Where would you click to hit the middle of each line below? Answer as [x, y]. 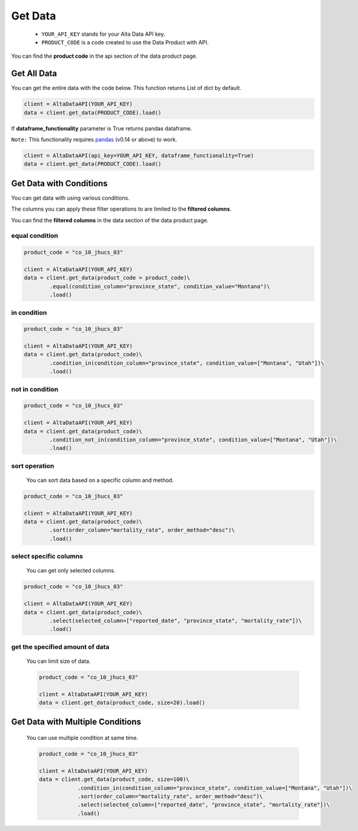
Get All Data [34, 74]
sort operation [33, 466]
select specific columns [47, 557]
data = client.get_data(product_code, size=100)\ [114, 779]
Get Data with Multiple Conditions [76, 722]
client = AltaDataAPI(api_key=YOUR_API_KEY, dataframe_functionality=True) [139, 155]
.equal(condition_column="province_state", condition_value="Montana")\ [160, 286]
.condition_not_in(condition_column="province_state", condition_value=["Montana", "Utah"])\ [193, 439]
